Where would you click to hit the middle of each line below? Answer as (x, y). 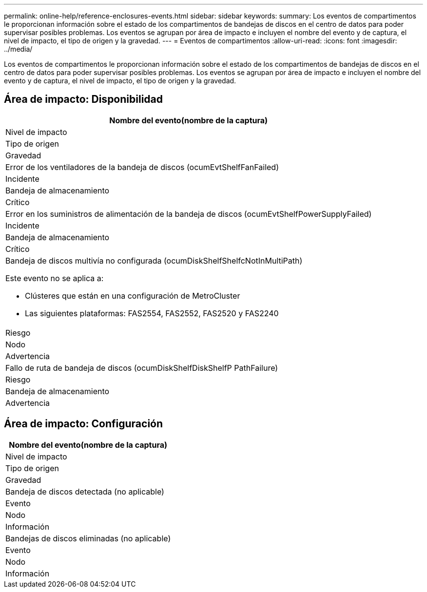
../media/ (18, 49)
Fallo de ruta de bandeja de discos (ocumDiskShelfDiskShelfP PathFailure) (142, 368)
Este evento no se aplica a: (55, 278)
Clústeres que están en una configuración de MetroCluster (133, 296)
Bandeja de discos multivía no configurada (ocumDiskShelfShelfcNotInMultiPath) (154, 260)
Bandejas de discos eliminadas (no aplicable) (88, 538)
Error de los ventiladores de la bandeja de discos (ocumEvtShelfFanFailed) (142, 167)
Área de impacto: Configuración (84, 424)
